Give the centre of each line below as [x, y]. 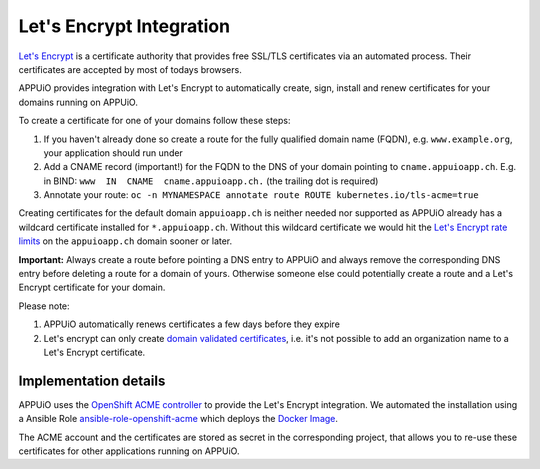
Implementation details [92, 380]
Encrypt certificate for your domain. [92, 287]
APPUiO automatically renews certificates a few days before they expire [191, 324]
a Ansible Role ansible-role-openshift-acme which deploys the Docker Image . [178, 419]
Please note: [44, 306]
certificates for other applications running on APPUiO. [129, 451]
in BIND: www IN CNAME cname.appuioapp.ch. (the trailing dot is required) [211, 181]
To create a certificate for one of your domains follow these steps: [154, 121]
